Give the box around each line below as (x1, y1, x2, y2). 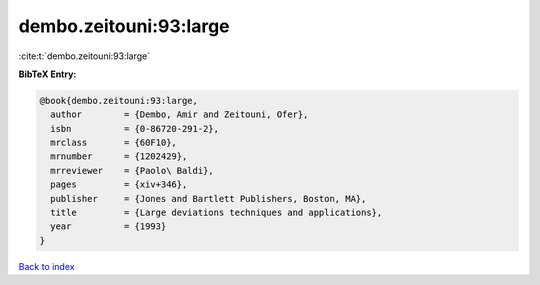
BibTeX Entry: (18, 68, 77, 80)
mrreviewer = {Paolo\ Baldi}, (50, 165, 214, 176)
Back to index (18, 260, 75, 272)
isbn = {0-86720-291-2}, (50, 123, 220, 134)
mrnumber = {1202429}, (50, 151, 188, 162)
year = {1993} (50, 221, 167, 232)
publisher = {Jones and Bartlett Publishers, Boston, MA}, (50, 193, 367, 204)
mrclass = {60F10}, (50, 137, 177, 149)
